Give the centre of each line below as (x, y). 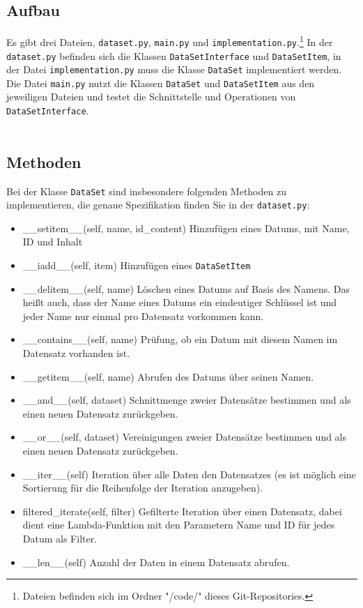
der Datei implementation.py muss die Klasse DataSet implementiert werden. (174, 69)
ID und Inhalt (53, 242)
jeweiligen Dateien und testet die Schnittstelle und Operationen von (151, 97)
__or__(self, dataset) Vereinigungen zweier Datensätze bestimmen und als (185, 437)
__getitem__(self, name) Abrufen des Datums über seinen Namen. (168, 376)
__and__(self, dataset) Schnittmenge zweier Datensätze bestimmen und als (187, 400)
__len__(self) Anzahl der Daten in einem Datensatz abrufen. (156, 562)
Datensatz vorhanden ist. (76, 353)
